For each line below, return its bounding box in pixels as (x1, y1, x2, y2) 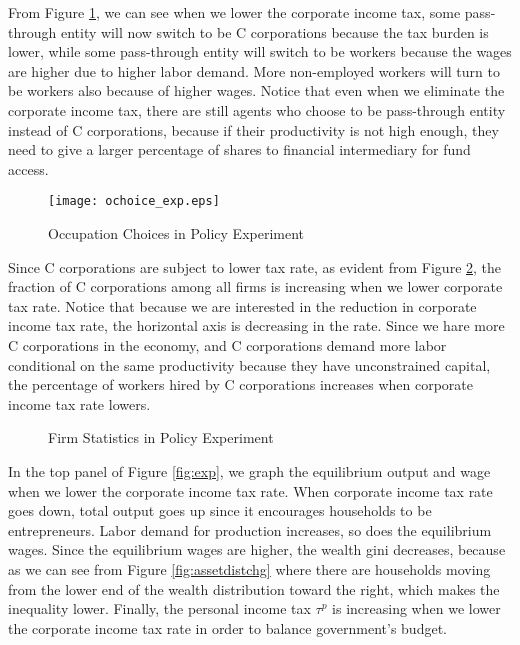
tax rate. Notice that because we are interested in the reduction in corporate (8, 295, 477, 316)
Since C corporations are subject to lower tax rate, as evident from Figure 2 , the (8, 256, 502, 277)
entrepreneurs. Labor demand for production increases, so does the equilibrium (8, 519, 492, 540)
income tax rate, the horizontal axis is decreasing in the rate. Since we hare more (8, 315, 505, 336)
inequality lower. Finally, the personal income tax (8, 598, 311, 619)
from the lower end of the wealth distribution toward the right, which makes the (8, 578, 500, 599)
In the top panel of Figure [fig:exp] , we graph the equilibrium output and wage (8, 460, 491, 481)
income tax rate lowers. (8, 393, 151, 414)
